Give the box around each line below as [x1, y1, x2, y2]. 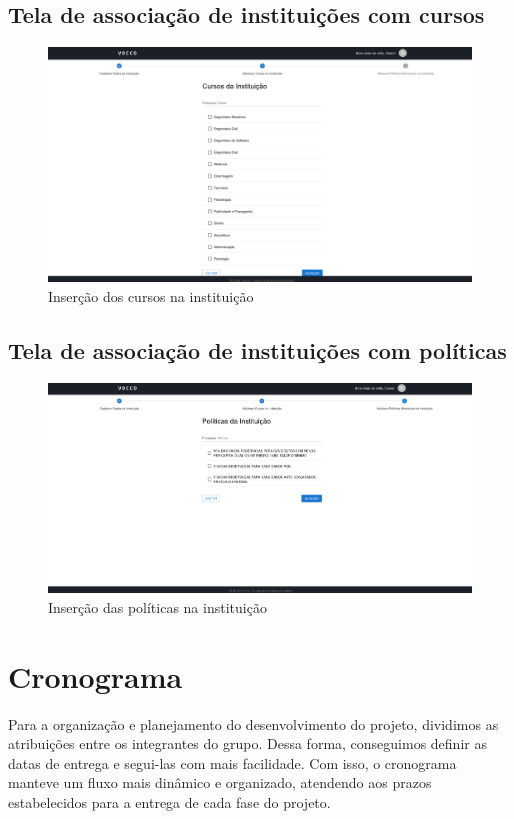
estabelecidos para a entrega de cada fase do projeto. [8, 792, 331, 813]
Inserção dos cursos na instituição [48, 285, 254, 306]
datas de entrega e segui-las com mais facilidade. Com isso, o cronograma [8, 752, 457, 773]
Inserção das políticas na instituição [48, 596, 267, 617]
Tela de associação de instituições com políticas [8, 334, 507, 365]
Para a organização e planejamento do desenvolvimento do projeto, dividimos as [8, 713, 499, 734]
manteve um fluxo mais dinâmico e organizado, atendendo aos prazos [8, 772, 432, 793]
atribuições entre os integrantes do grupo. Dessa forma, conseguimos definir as [8, 733, 487, 754]
